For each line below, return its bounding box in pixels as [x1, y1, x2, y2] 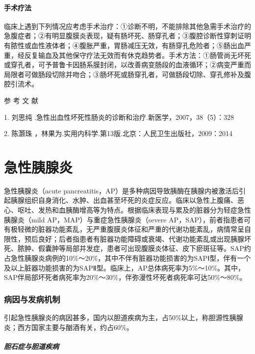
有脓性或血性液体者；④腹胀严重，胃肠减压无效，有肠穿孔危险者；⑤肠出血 [4, 40, 244, 50]
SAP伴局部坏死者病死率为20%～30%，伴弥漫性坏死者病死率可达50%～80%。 [4, 272, 247, 282]
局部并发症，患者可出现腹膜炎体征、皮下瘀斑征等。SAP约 [65, 243, 251, 253]
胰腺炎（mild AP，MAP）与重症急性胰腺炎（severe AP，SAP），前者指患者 [4, 214, 244, 224]
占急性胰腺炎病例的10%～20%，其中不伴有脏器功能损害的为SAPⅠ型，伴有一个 [4, 253, 251, 263]
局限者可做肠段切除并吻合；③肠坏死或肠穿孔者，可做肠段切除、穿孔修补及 [4, 69, 244, 79]
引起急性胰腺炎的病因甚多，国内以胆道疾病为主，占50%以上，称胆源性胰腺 [4, 312, 243, 323]
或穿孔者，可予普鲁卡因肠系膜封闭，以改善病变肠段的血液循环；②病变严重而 [4, 59, 251, 70]
